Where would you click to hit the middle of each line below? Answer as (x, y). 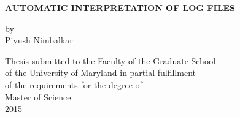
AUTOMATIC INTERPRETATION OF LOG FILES (120, 7)
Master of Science (38, 96)
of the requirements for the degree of (74, 84)
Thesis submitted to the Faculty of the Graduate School (110, 60)
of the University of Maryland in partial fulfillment (100, 73)
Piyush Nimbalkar (39, 40)
